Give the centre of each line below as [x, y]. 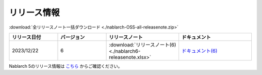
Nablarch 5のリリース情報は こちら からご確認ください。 [65, 66]
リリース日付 [26, 37]
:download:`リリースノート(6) [143, 45]
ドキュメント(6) [200, 51]
